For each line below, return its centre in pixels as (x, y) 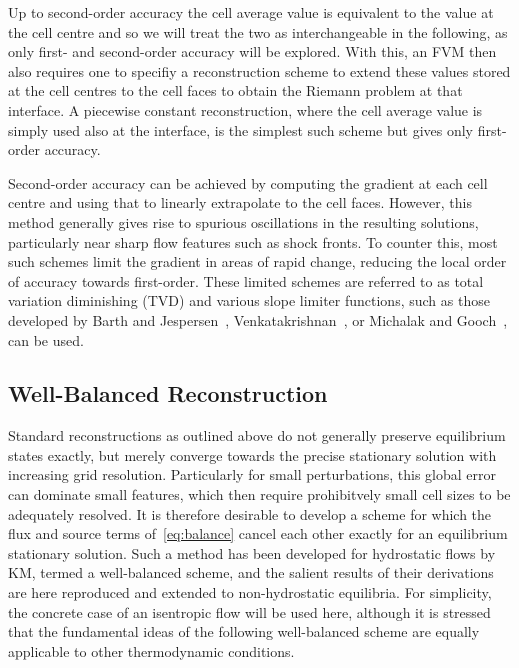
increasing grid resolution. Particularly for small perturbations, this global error (252, 474)
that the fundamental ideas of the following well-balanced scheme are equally (244, 631)
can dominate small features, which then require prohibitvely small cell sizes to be (259, 494)
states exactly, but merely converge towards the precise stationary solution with (252, 454)
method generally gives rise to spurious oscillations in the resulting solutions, (243, 221)
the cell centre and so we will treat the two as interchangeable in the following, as (258, 31)
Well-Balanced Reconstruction (168, 393)
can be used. (46, 339)
